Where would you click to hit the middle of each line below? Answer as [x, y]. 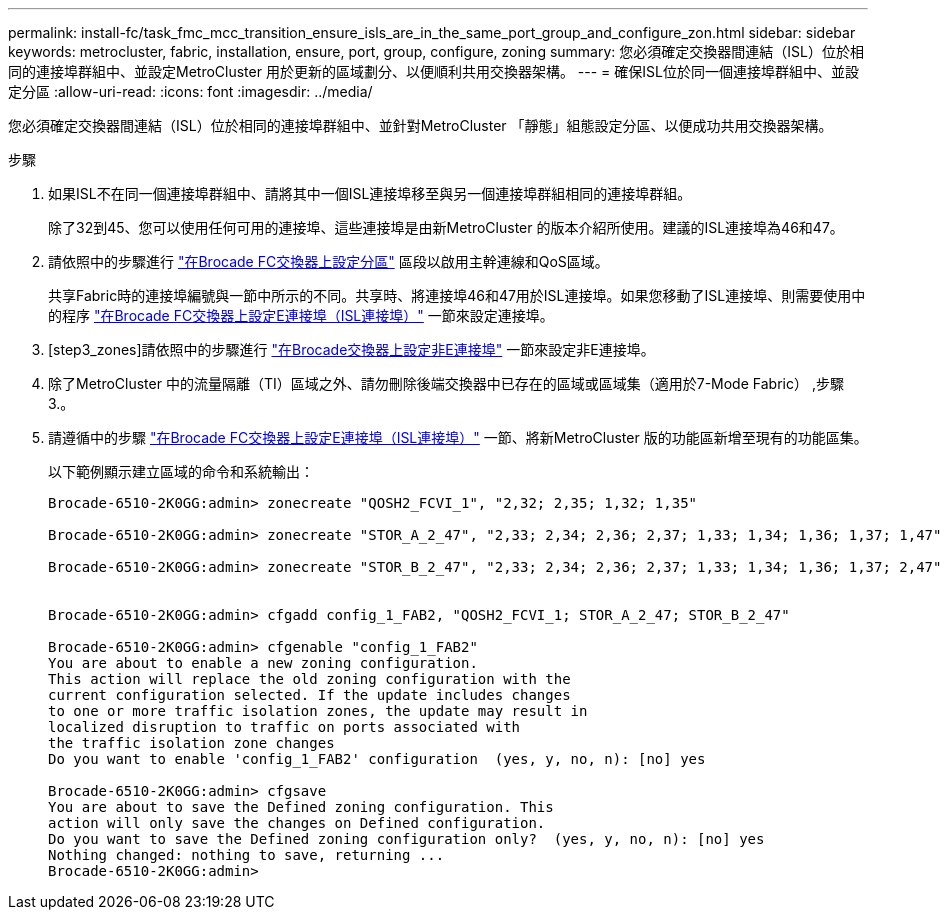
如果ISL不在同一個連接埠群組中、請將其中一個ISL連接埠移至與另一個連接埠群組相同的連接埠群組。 [370, 193]
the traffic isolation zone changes [191, 743]
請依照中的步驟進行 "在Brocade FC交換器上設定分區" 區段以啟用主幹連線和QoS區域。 [328, 261]
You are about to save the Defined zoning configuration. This [301, 807]
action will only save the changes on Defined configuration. [297, 823]
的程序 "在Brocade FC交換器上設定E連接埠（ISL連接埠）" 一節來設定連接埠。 [301, 315]
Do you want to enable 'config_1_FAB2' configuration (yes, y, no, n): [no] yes [377, 759]
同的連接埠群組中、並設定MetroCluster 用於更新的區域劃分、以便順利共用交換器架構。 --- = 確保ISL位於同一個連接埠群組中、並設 [433, 71]
